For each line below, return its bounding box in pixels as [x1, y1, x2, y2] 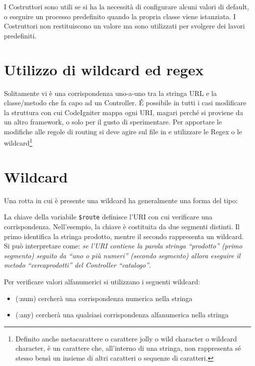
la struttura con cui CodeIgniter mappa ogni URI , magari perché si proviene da [4, 107, 243, 117]
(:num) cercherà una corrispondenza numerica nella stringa [15, 293, 193, 303]
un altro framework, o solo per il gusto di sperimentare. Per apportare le [4, 117, 222, 127]
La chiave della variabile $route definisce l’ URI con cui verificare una [4, 212, 213, 222]
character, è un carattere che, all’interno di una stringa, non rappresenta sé [15, 343, 241, 353]
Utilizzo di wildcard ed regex [4, 59, 204, 79]
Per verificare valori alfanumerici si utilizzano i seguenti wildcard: [4, 276, 200, 287]
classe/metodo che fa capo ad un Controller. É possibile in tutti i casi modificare [4, 97, 247, 108]
